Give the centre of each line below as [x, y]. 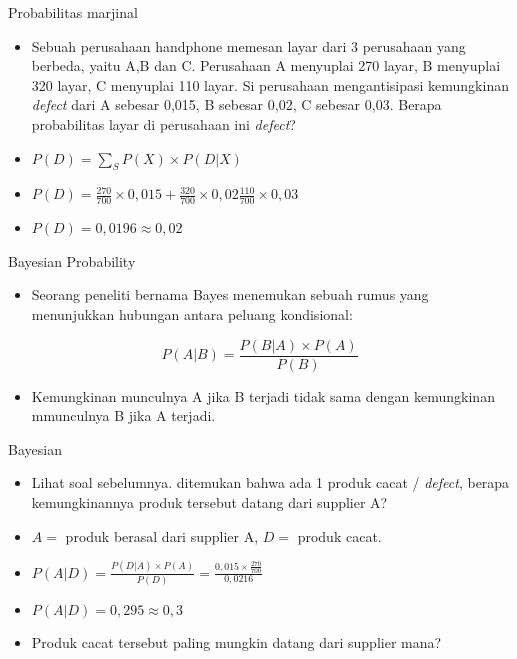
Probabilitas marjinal [73, 12]
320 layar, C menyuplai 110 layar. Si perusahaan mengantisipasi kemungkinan [270, 84]
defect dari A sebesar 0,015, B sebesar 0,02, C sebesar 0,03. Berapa [236, 104]
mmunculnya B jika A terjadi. [123, 415]
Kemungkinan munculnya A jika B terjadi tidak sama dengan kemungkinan [263, 395]
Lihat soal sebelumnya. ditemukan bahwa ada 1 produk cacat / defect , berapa [270, 482]
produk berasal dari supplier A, [162, 535]
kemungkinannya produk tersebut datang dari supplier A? [209, 502]
